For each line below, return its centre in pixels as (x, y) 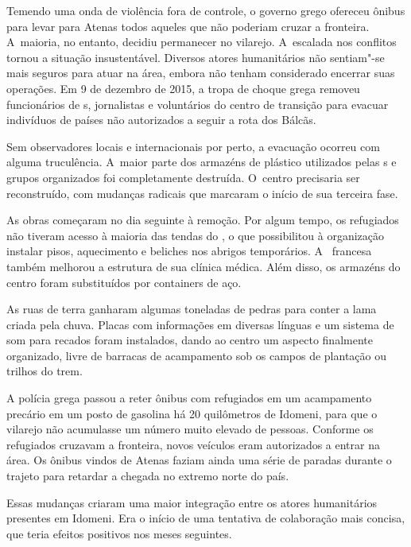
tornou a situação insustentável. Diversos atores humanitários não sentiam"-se (196, 57)
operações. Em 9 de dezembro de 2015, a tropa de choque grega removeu (183, 88)
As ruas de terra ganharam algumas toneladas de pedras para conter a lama (192, 309)
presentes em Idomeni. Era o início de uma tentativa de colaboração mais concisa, (206, 518)
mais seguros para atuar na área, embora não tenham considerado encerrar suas (201, 73)
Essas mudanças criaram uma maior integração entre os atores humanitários (192, 502)
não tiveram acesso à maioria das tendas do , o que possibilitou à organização (195, 235)
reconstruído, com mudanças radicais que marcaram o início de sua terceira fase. (202, 193)
